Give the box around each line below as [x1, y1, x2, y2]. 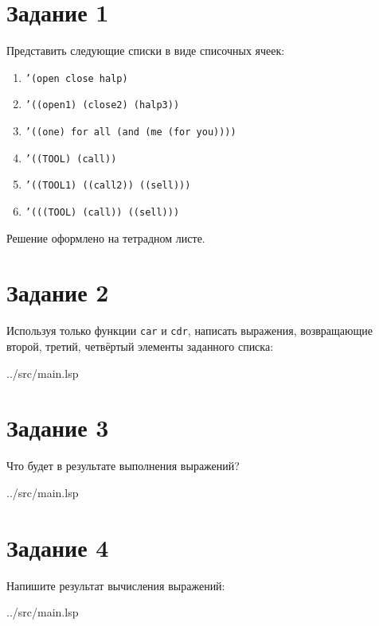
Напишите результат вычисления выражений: [6, 577, 225, 593]
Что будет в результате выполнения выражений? [6, 457, 240, 474]
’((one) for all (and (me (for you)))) [25, 126, 236, 138]
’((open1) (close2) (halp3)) [25, 99, 180, 111]
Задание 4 [6, 531, 109, 563]
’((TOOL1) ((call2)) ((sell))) [25, 180, 191, 192]
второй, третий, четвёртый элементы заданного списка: [6, 338, 274, 355]
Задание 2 [6, 276, 109, 309]
